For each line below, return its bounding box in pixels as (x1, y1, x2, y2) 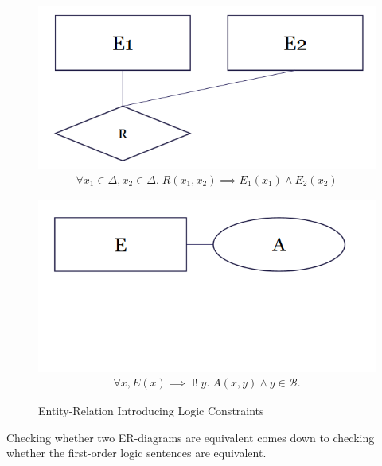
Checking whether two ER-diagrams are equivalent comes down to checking (6, 429, 375, 445)
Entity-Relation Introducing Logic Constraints (38, 402, 264, 419)
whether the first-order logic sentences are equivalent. (6, 445, 267, 461)
